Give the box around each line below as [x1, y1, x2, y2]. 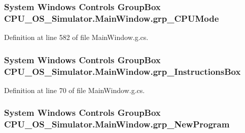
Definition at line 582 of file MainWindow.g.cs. [4, 32, 149, 42]
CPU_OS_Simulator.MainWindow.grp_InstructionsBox [4, 65, 241, 77]
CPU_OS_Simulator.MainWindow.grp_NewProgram [4, 118, 230, 130]
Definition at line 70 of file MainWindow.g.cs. [4, 84, 145, 95]
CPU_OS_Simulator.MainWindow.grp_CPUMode [4, 12, 219, 24]
